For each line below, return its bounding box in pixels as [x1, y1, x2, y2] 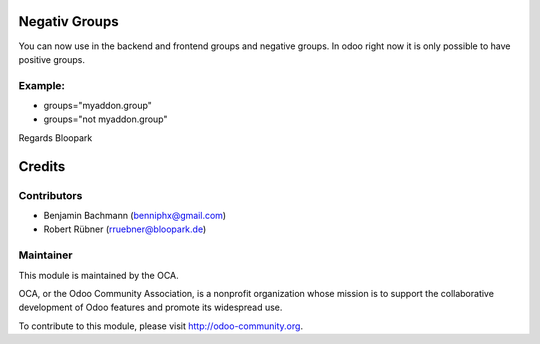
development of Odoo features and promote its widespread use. [18, 301, 283, 314]
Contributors [18, 188, 83, 202]
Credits [18, 158, 66, 175]
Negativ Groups [18, 13, 119, 30]
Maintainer [18, 248, 73, 262]
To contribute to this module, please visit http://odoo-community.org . [18, 320, 304, 332]
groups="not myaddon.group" [43, 113, 168, 125]
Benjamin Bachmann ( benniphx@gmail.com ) [43, 209, 227, 221]
